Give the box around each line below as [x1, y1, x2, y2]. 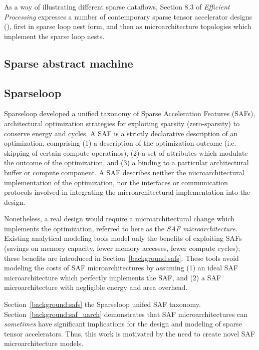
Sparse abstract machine [4, 55, 133, 71]
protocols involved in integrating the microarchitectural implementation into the [4, 187, 250, 197]
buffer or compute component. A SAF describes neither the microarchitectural [4, 167, 244, 177]
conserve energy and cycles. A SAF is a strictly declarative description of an [4, 128, 238, 138]
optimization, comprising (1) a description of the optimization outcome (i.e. [4, 138, 236, 148]
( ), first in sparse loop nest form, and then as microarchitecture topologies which [4, 21, 251, 32]
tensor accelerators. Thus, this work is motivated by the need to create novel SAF [4, 328, 255, 338]
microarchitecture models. [4, 338, 84, 348]
